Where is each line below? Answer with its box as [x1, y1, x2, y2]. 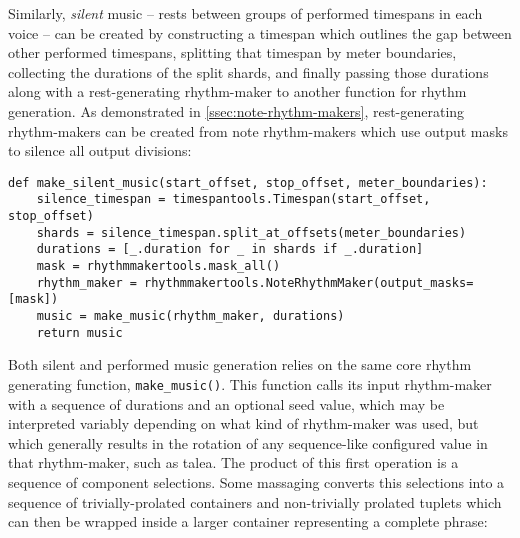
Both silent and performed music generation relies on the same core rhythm [8, 354, 472, 375]
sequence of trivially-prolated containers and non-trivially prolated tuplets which [8, 491, 502, 512]
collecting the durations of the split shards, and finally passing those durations [8, 61, 489, 82]
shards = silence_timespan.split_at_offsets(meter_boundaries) [36, 225, 467, 240]
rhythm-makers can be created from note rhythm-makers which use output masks [8, 120, 508, 141]
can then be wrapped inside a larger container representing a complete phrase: [8, 511, 488, 532]
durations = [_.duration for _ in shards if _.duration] [36, 242, 424, 257]
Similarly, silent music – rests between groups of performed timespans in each [8, 3, 483, 23]
